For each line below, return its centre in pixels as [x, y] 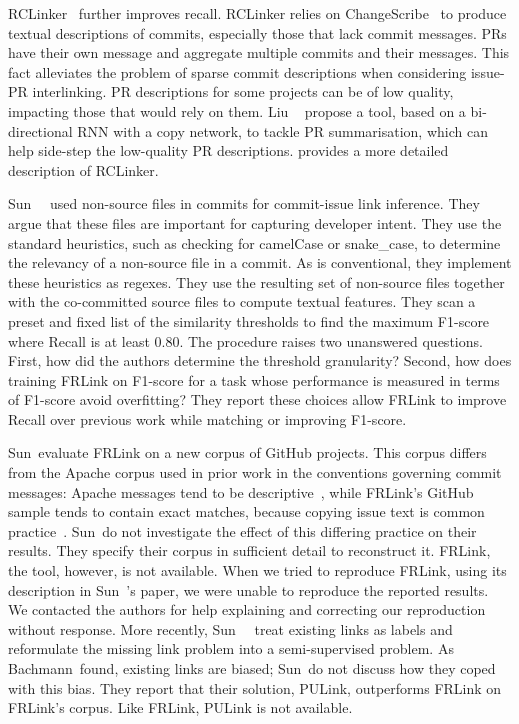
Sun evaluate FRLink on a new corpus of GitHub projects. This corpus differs [247, 452]
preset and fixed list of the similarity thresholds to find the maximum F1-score [249, 320]
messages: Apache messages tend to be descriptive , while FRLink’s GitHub [241, 491]
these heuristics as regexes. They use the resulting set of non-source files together [256, 281]
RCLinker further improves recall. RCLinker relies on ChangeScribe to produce [257, 13]
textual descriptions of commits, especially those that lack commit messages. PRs [257, 32]
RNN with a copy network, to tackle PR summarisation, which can [282, 130]
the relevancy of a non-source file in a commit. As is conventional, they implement [260, 262]
